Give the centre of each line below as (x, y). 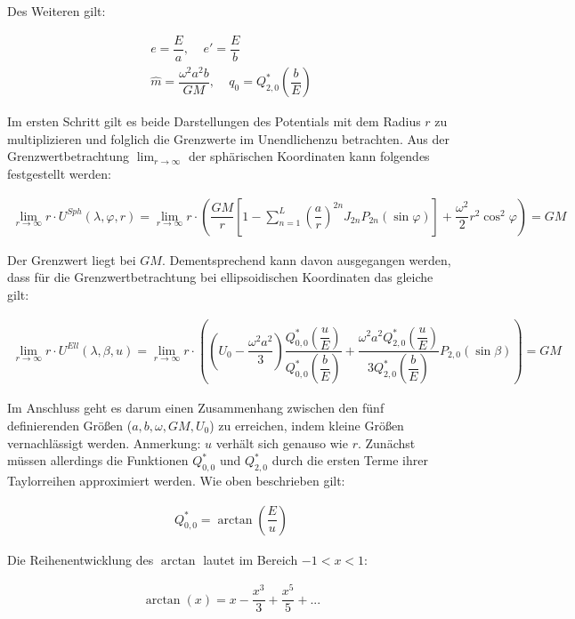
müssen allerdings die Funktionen (98, 460)
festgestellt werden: (59, 174)
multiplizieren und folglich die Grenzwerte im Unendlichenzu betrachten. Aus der (228, 138)
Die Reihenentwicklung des (81, 559)
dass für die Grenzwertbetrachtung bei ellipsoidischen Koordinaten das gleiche (220, 277)
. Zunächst (386, 442)
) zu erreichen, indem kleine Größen (307, 426)
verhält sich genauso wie (282, 442)
